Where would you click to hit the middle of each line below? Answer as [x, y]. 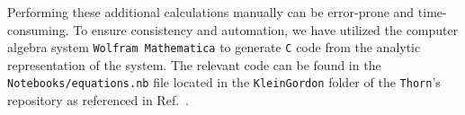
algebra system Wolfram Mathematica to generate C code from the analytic [214, 47]
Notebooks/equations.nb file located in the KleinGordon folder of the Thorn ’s [224, 82]
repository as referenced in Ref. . [98, 100]
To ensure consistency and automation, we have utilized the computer [266, 29]
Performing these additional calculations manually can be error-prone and [211, 12]
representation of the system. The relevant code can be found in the [194, 64]
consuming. [38, 29]
